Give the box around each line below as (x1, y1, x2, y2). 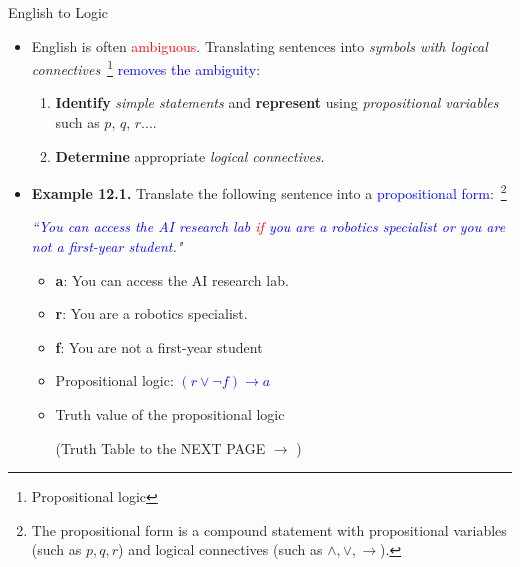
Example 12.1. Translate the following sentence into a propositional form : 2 (31, 180, 507, 203)
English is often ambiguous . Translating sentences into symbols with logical (31, 35, 488, 56)
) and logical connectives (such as (118, 539, 323, 560)
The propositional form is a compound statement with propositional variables (31, 519, 507, 540)
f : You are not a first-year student (55, 336, 263, 357)
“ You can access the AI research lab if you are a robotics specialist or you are (31, 216, 506, 237)
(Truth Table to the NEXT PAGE (55, 437, 266, 458)
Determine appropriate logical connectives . (55, 145, 325, 166)
